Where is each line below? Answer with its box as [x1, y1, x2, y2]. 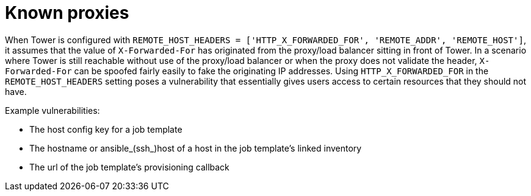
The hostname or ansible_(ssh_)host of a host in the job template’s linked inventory [29, 142, 362, 153]
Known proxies [5, 2, 129, 23]
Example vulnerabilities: [5, 105, 100, 116]
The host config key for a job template [29, 124, 182, 135]
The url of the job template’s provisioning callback [29, 161, 229, 172]
